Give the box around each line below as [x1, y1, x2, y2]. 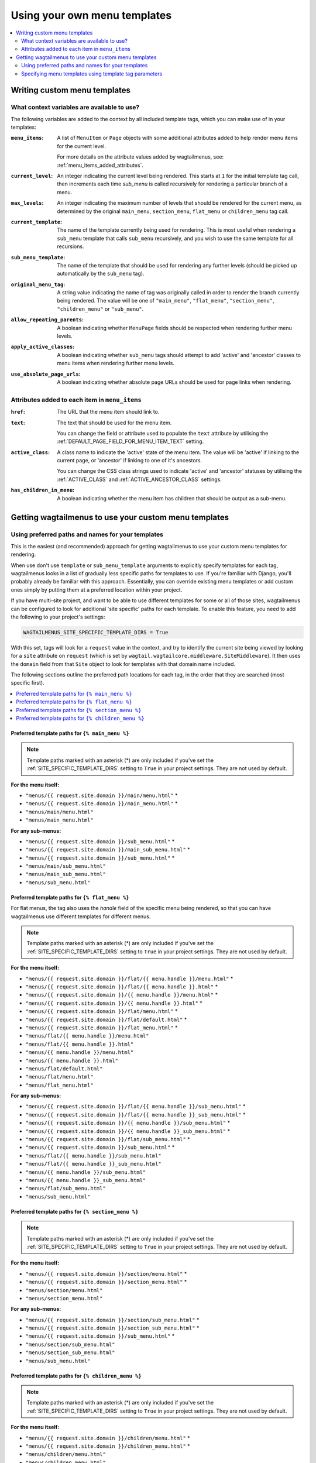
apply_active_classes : [11, 343, 75, 351]
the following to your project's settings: [11, 613, 105, 620]
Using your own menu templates [11, 9, 172, 22]
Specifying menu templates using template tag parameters [21, 70, 163, 77]
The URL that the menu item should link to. [57, 408, 160, 415]
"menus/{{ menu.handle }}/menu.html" [25, 1049, 134, 1056]
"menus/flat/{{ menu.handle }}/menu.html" [25, 1033, 149, 1039]
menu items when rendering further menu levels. [57, 360, 175, 367]
